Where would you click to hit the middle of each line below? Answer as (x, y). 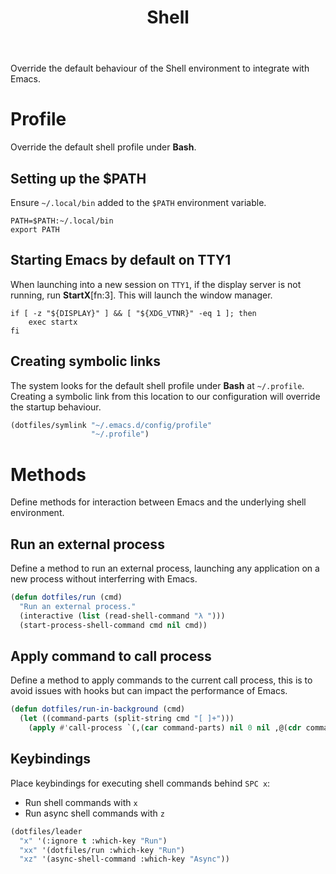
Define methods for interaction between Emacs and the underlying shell (158, 502)
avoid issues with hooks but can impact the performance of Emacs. (149, 691)
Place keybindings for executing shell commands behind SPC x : (140, 783)
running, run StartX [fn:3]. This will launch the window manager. (141, 295)
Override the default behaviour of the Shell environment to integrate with (160, 68)
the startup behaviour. (56, 407)
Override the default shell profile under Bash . (103, 147)
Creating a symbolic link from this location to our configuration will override (165, 396)
